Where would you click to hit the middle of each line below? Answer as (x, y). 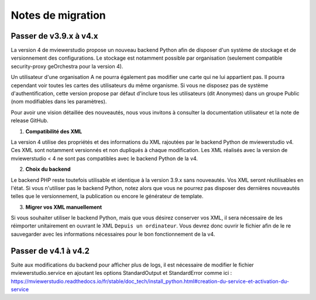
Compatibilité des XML (54, 131)
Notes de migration (58, 15)
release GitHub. (30, 120)
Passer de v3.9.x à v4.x (54, 36)
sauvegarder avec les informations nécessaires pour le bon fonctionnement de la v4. (113, 234)
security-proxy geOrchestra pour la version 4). (67, 66)
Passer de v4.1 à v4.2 (50, 251)
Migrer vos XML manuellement (64, 207)
